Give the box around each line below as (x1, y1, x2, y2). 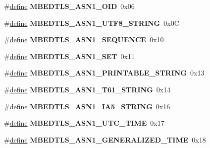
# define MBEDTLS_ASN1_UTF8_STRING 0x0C (4, 17, 179, 28)
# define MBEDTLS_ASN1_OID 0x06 (4, 1, 135, 11)
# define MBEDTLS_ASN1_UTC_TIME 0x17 (4, 118, 164, 128)
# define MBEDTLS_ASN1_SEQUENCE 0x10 (4, 34, 164, 45)
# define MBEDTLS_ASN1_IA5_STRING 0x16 (4, 101, 170, 111)
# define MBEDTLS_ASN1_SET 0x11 (4, 51, 135, 61)
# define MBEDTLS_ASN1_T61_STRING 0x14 (4, 84, 171, 94)
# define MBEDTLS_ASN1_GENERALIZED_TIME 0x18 (4, 134, 206, 145)
